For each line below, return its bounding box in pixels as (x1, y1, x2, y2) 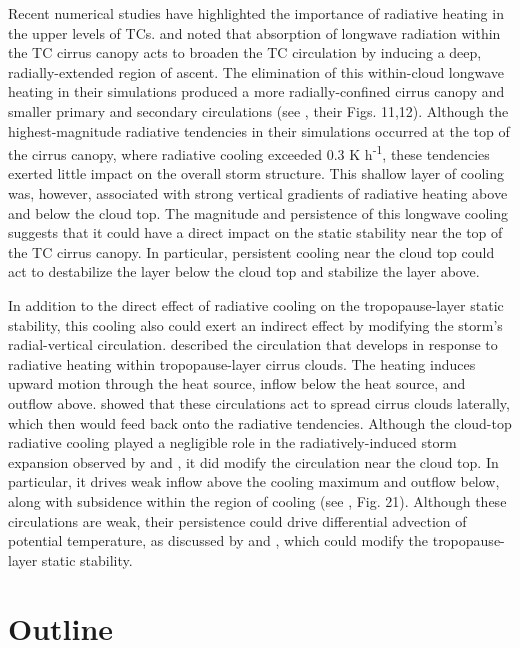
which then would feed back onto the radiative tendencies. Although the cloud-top (8, 412, 512, 433)
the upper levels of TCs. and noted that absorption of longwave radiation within (8, 22, 501, 43)
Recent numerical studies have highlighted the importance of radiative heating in (8, 3, 504, 23)
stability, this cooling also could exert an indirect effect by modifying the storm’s (8, 314, 503, 335)
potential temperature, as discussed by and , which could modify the (8, 530, 429, 551)
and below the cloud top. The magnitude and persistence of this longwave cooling (8, 202, 508, 223)
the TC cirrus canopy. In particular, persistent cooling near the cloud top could (8, 241, 495, 262)
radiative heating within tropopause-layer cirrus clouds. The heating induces (8, 353, 476, 374)
